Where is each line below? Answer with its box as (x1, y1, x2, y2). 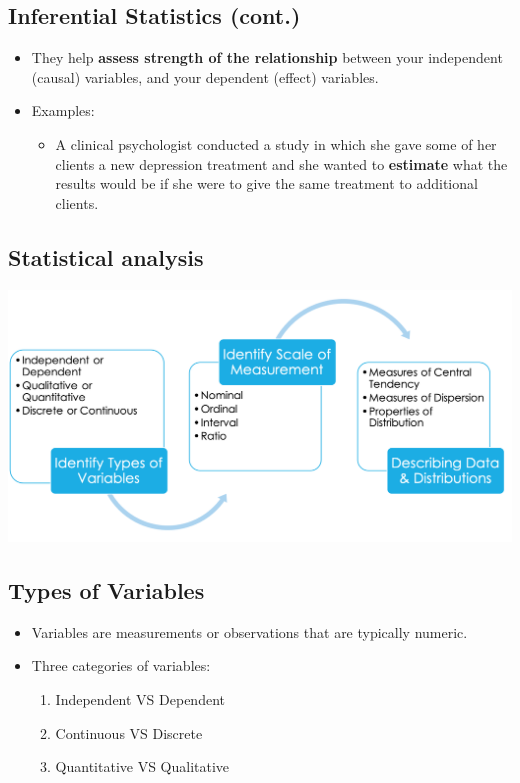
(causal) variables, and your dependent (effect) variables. (31, 66, 379, 87)
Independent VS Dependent (55, 689, 225, 710)
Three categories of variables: (31, 655, 211, 676)
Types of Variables (8, 575, 205, 606)
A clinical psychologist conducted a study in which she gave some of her (55, 133, 497, 154)
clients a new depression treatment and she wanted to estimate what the (55, 153, 508, 174)
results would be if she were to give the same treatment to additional (55, 173, 478, 194)
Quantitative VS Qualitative (55, 756, 230, 777)
